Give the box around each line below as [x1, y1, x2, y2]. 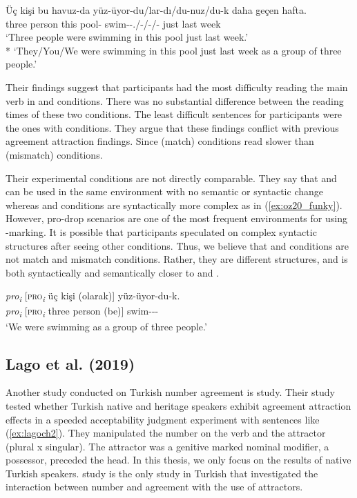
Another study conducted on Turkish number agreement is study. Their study [6, 385, 336, 399]
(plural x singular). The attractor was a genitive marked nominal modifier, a [6, 439, 329, 453]
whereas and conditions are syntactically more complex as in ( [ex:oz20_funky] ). [6, 197, 342, 212]
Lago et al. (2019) [6, 352, 135, 374]
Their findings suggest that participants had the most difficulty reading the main [6, 79, 348, 94]
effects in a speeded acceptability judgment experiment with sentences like [6, 412, 320, 426]
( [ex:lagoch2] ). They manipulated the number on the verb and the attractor [6, 426, 326, 440]
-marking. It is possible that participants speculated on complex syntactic [6, 224, 317, 239]
